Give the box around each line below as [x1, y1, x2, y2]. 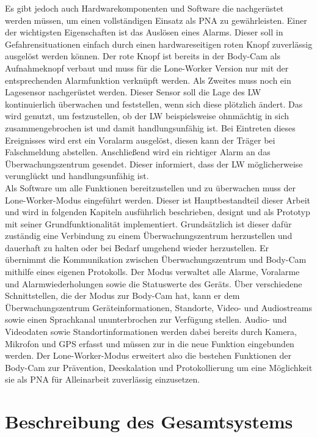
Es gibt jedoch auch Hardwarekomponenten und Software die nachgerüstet [5, 2, 284, 14]
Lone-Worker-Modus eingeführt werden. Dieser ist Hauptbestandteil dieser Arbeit [5, 193, 311, 206]
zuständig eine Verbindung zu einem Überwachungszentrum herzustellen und [5, 229, 293, 242]
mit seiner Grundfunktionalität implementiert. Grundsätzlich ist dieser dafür [5, 217, 292, 230]
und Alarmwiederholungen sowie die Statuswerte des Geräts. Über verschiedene [5, 277, 302, 290]
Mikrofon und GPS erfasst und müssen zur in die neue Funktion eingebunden [5, 337, 294, 350]
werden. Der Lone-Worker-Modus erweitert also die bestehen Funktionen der [5, 349, 291, 362]
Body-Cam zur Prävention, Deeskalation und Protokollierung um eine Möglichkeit [5, 361, 313, 373]
